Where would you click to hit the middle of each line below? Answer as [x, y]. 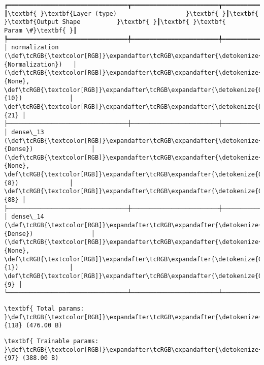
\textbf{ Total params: [44, 308]
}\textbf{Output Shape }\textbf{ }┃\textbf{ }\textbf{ [115, 22]
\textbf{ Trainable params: [52, 341]
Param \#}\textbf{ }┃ [41, 30]
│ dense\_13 [24, 132]
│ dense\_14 [24, 217]
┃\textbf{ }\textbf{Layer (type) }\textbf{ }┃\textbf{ [131, 13]
